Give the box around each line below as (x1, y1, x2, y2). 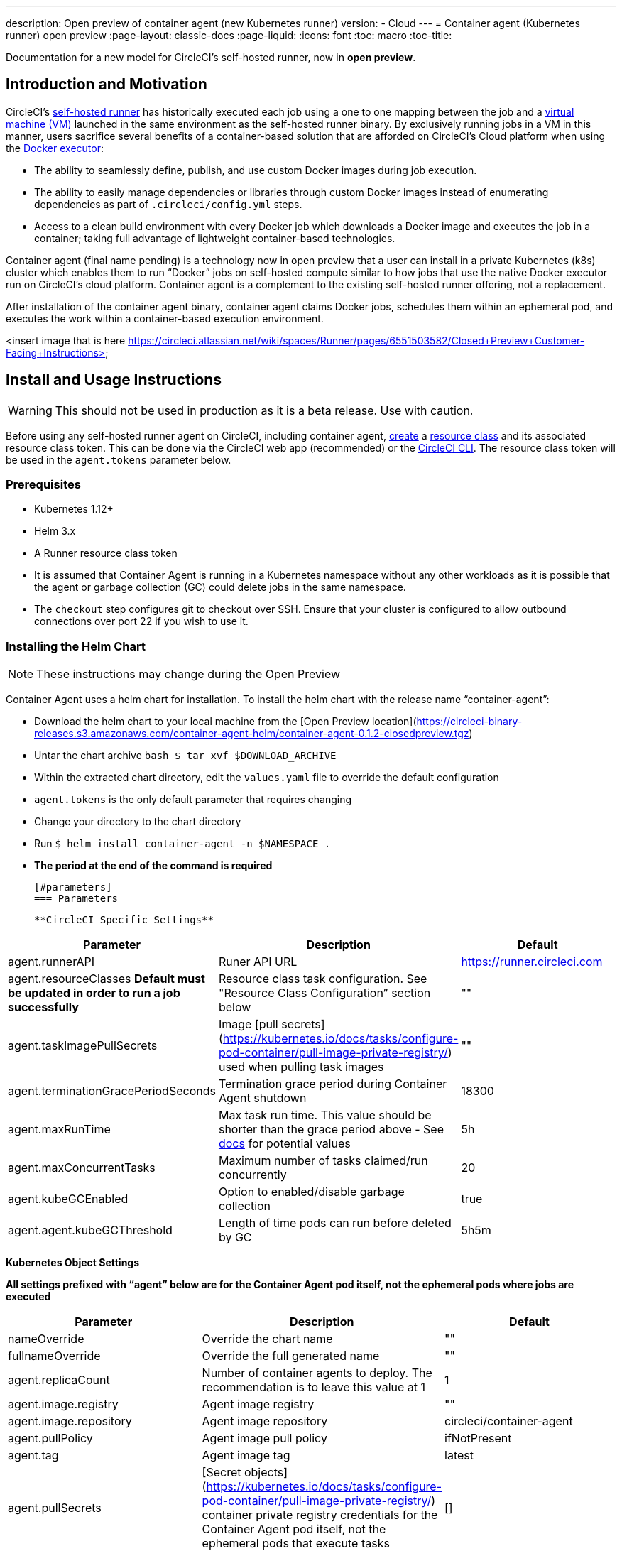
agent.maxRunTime (8, 1122, 111, 1137)
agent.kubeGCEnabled (8, 1192, 129, 1207)
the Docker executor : (6, 141, 104, 154)
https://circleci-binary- (416, 715, 523, 728)
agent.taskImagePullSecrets (8, 1038, 158, 1053)
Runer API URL (218, 954, 298, 969)
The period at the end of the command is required (34, 859, 273, 872)
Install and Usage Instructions (6, 371, 222, 389)
